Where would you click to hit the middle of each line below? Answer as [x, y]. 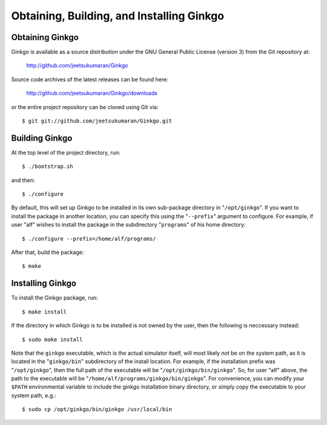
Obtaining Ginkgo [45, 37]
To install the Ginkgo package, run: [54, 298]
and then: [23, 180]
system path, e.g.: [34, 395]
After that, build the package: [48, 252]
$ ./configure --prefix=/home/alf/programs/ [89, 239]
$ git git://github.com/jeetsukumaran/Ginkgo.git [97, 121]
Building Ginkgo [42, 138]
